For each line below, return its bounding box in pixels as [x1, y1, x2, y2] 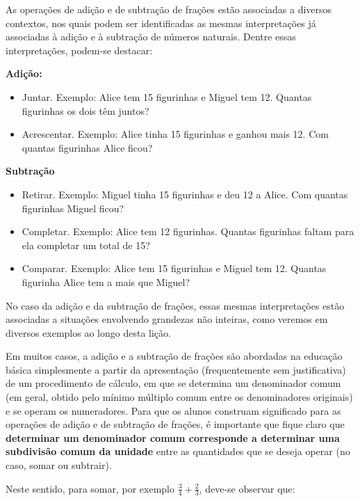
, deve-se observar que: [199, 481, 295, 495]
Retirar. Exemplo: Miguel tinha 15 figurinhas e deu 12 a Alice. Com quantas [22, 186, 348, 201]
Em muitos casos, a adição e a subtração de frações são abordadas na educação [6, 349, 343, 363]
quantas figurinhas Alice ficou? [22, 140, 153, 154]
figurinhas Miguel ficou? [22, 200, 124, 215]
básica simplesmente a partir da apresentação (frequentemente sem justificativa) [6, 362, 346, 376]
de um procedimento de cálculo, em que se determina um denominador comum [6, 376, 341, 390]
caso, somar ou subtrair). [6, 458, 112, 472]
